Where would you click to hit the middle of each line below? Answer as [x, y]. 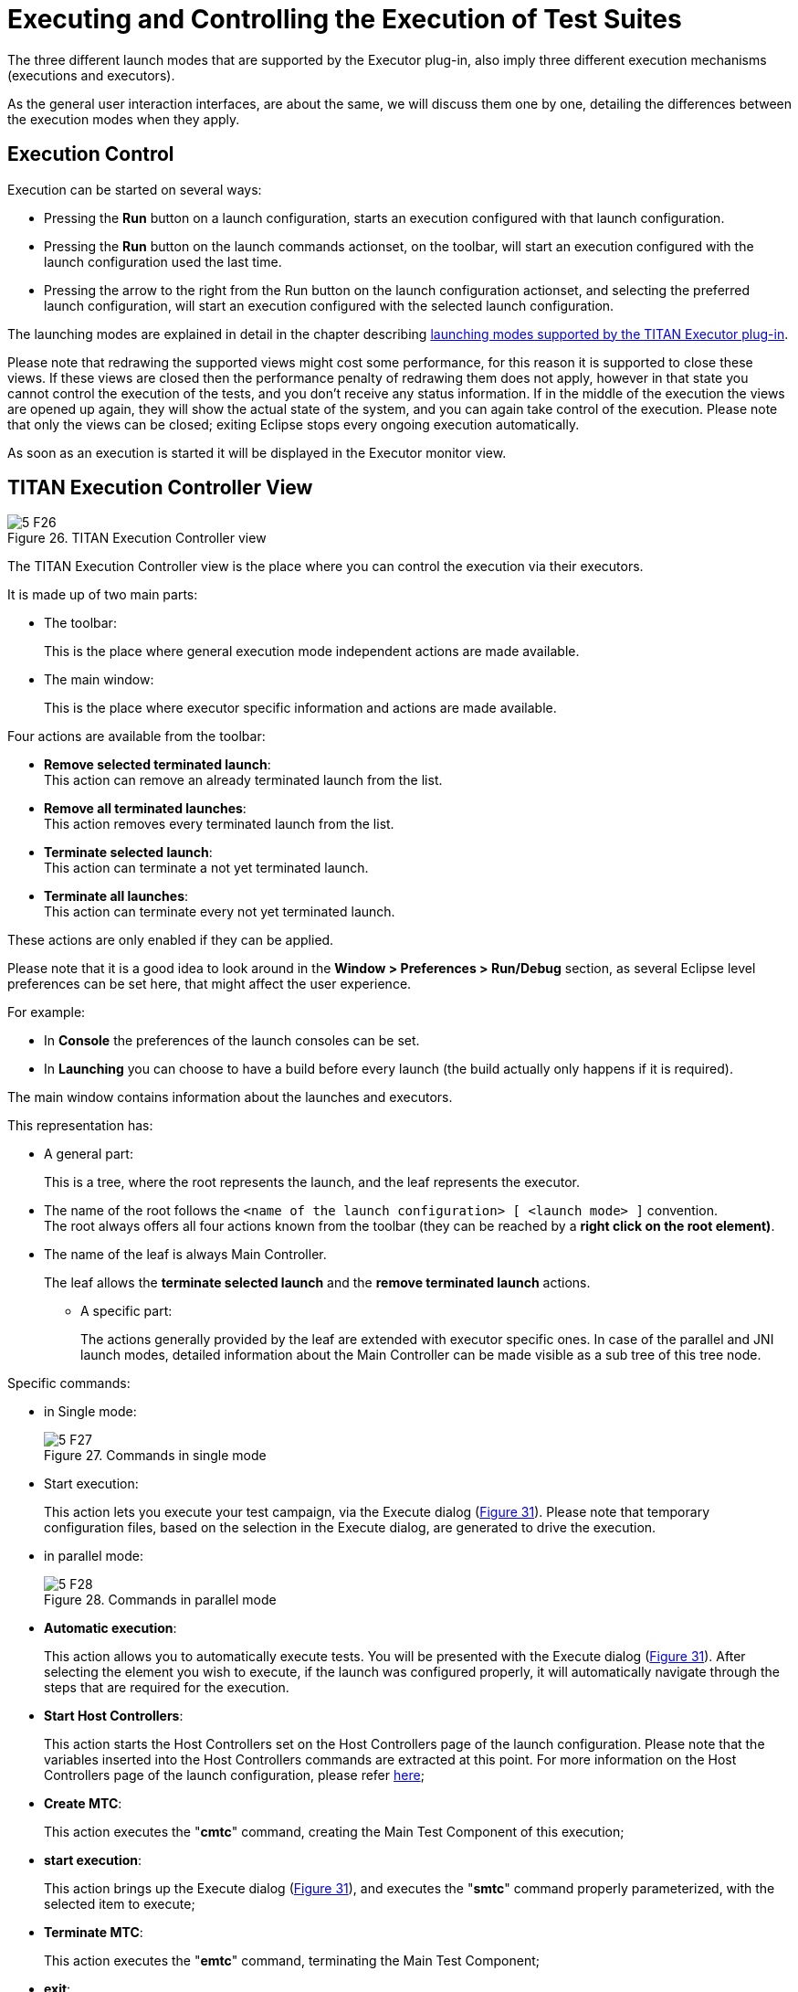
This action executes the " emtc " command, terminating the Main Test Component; [292, 1961]
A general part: [89, 1154]
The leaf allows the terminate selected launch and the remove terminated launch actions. [317, 1283]
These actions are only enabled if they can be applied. [171, 940]
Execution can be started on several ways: [135, 189]
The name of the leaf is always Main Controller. [185, 1255]
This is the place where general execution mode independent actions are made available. [312, 652]
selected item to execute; [120, 1904]
